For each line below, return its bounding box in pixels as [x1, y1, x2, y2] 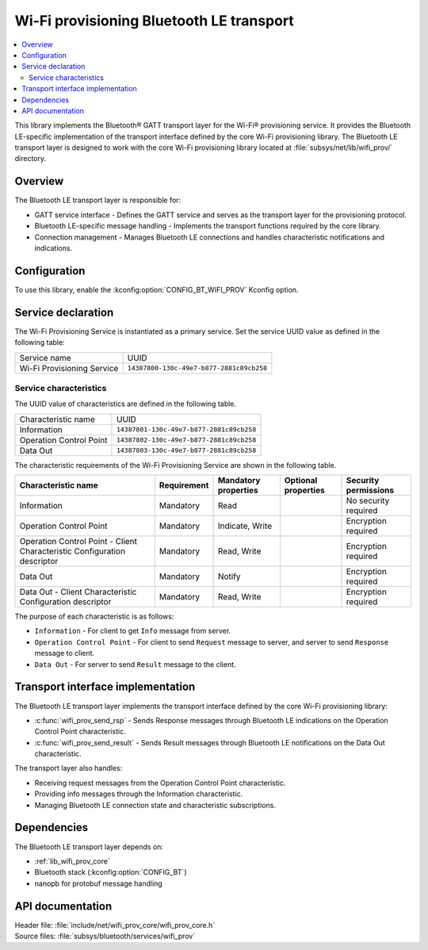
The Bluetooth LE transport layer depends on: [14, 841, 164, 852]
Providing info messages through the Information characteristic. [34, 789, 243, 799]
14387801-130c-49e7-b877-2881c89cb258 [116, 425, 257, 434]
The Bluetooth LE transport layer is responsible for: [14, 195, 182, 205]
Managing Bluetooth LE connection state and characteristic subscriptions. [34, 800, 277, 810]
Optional [284, 475, 318, 486]
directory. [14, 154, 47, 163]
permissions [346, 485, 395, 496]
